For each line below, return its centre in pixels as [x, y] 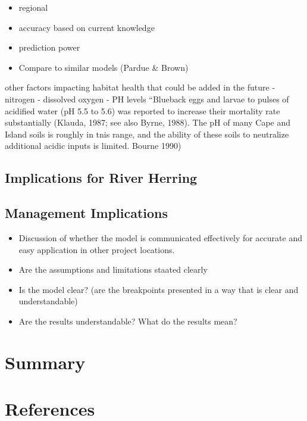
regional [33, 7]
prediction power [49, 47]
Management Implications [87, 213]
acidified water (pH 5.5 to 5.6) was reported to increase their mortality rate [142, 110]
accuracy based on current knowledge [87, 27]
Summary [45, 362]
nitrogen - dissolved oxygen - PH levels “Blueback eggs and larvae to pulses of [147, 99]
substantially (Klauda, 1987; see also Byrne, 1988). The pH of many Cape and [148, 122]
